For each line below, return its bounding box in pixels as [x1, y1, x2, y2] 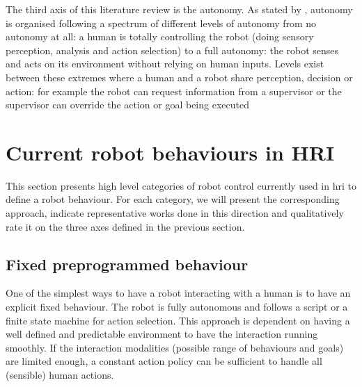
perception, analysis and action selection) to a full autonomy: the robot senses [6, 42, 339, 57]
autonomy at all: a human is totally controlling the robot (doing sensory [6, 29, 314, 44]
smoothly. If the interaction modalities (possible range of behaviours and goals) [6, 340, 344, 354]
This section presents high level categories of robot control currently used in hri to [6, 178, 356, 192]
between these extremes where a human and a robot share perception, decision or [6, 69, 353, 84]
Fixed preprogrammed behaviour [6, 253, 249, 274]
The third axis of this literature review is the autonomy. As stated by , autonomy [6, 2, 353, 16]
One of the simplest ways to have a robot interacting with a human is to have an [6, 286, 351, 300]
